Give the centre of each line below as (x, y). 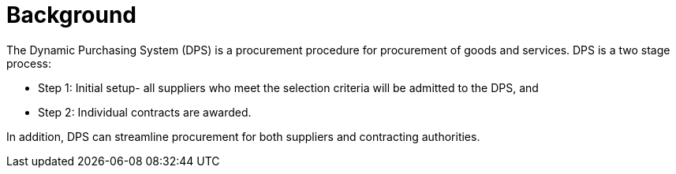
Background (71, 15)
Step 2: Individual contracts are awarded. (145, 112)
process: (29, 63)
